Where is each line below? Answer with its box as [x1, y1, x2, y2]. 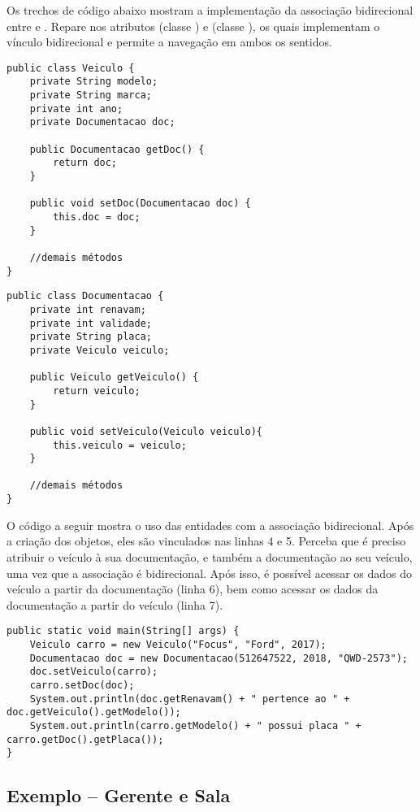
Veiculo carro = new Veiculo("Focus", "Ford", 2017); [29, 639, 327, 650]
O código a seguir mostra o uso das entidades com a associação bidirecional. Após [6, 516, 414, 533]
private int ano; [29, 102, 123, 115]
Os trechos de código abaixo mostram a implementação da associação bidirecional [6, 2, 414, 18]
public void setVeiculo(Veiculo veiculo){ [29, 425, 262, 437]
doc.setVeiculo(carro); [29, 666, 158, 678]
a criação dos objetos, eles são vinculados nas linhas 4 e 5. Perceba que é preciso [6, 532, 406, 549]
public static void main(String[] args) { [6, 625, 240, 637]
